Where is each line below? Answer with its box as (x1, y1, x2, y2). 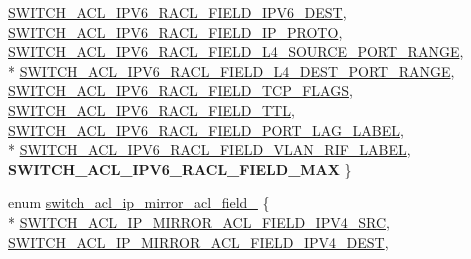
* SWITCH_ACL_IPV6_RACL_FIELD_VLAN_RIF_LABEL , (8, 139, 411, 160)
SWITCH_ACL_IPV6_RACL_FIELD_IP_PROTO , (8, 21, 343, 42)
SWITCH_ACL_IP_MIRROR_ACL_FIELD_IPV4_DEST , (8, 231, 389, 252)
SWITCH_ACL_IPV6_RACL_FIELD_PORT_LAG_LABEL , (8, 119, 404, 140)
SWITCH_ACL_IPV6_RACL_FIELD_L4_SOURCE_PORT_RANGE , (8, 41, 464, 62)
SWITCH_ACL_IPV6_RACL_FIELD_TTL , (8, 99, 295, 120)
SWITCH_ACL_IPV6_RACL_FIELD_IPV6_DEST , (8, 2, 347, 22)
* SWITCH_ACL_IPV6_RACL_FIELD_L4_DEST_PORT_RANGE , (8, 60, 455, 81)
